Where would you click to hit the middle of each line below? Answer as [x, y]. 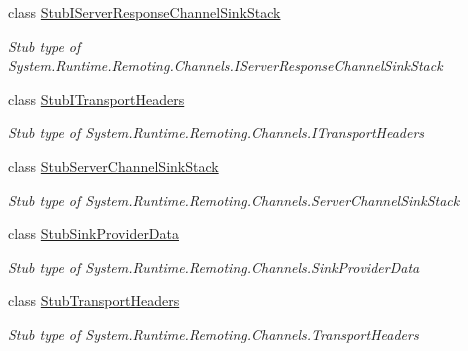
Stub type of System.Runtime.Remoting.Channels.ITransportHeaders [216, 132]
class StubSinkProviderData [94, 233]
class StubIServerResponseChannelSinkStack [144, 12]
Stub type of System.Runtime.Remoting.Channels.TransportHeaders [213, 333]
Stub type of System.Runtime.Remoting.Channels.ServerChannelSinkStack [234, 199]
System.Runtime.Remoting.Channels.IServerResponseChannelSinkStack [225, 65]
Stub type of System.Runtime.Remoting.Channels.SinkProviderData [214, 266]
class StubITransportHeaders [96, 98]
